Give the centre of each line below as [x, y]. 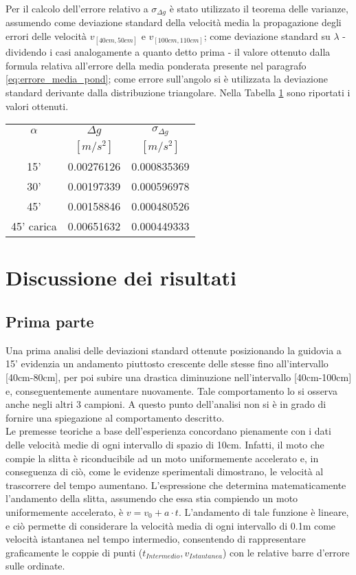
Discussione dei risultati [121, 278]
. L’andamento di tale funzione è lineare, [264, 511]
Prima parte [50, 321]
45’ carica [34, 226]
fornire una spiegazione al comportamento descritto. [115, 417]
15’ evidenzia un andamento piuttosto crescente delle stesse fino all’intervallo [167, 364]
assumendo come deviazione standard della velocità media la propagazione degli [174, 22]
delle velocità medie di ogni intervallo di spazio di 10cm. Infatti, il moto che [165, 444]
